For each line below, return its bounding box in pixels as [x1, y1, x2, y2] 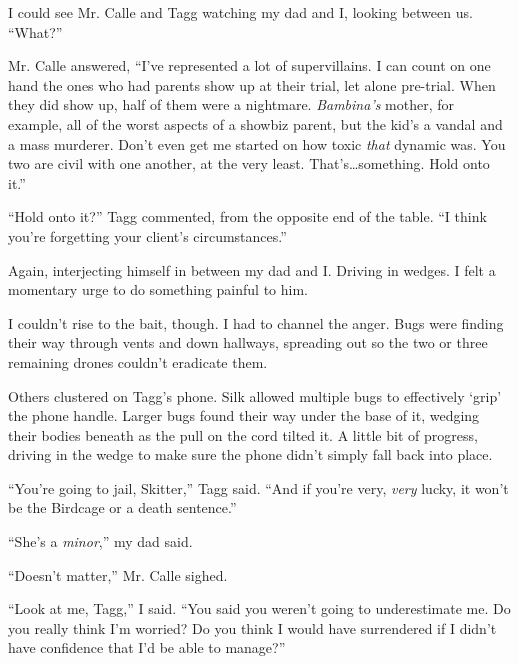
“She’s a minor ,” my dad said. [8, 531, 193, 552]
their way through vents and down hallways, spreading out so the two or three [8, 332, 488, 353]
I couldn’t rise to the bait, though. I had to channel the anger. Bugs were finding [8, 312, 504, 333]
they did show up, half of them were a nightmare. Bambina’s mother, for [8, 94, 454, 115]
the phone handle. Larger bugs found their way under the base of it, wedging [8, 405, 480, 426]
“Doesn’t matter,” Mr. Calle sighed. [8, 564, 228, 585]
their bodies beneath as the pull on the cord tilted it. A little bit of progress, [8, 424, 478, 445]
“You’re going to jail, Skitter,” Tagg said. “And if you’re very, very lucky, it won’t [8, 477, 509, 498]
